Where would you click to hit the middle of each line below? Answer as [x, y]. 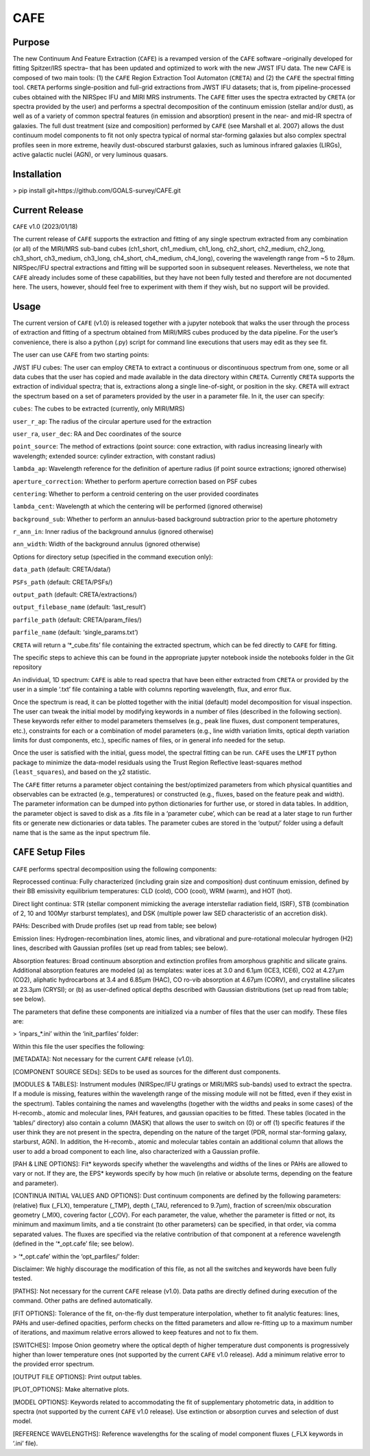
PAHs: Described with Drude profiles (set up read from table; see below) [115, 926]
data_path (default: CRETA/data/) [62, 570]
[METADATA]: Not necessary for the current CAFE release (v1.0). [103, 1059]
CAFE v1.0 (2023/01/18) [45, 226]
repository [27, 667]
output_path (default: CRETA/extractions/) [75, 595]
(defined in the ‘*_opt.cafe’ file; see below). [73, 1243]
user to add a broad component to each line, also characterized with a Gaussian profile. [136, 1151]
